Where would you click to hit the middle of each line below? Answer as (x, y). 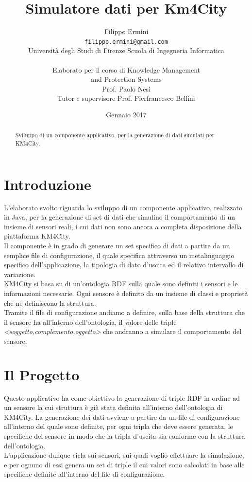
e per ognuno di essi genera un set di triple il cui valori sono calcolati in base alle (124, 464)
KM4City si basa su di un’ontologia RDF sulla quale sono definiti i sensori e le (121, 284)
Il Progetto (42, 374)
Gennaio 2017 (126, 114)
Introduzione (48, 184)
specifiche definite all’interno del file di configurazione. (84, 474)
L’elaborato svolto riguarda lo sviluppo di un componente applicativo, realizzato (123, 207)
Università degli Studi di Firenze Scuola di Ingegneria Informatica (126, 50)
